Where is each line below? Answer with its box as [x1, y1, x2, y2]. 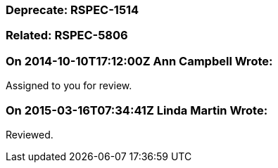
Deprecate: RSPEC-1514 [6, 3, 139, 17]
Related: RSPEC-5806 [6, 28, 128, 43]
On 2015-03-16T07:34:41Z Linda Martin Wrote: [6, 103, 268, 117]
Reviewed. [6, 128, 53, 141]
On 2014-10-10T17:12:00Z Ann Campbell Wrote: [6, 53, 273, 68]
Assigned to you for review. [6, 79, 132, 92]
